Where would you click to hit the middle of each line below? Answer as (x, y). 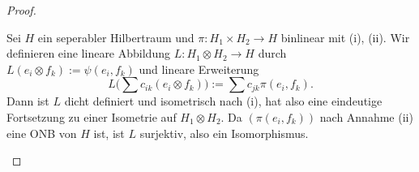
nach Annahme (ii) (366, 116)
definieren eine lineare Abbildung (88, 53)
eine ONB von (42, 133)
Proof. (21, 10)
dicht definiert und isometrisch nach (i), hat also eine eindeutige (223, 101)
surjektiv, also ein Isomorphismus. (224, 133)
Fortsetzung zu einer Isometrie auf (92, 116)
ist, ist (109, 133)
